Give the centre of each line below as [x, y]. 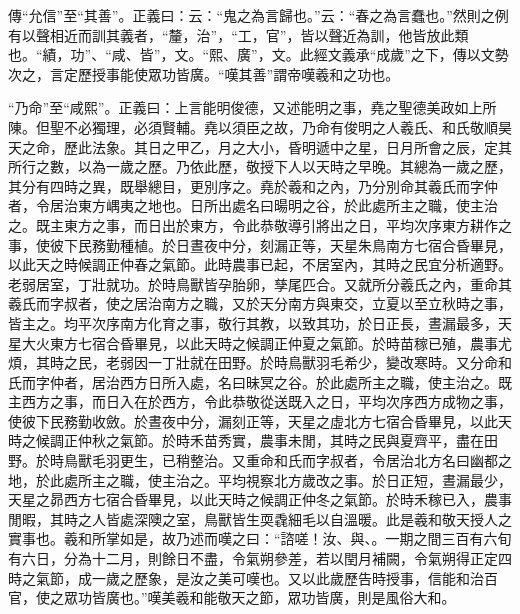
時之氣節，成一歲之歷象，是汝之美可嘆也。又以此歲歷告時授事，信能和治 [246, 577]
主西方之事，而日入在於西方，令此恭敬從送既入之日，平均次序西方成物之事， [260, 401]
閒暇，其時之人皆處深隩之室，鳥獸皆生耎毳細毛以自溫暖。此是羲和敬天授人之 [260, 518]
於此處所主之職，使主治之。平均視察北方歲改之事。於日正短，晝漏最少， [273, 479]
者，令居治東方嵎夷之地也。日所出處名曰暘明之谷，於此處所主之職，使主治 [253, 205]
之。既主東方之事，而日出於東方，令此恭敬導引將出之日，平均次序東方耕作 [253, 224]
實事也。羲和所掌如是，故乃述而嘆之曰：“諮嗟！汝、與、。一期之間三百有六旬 [260, 538]
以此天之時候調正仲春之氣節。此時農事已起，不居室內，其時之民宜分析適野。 [260, 264]
